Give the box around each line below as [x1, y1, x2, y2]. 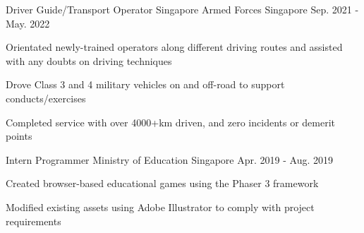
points [6, 129, 32, 143]
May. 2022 [6, 16, 50, 30]
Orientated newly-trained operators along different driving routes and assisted [6, 40, 343, 54]
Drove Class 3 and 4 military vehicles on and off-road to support [6, 77, 285, 92]
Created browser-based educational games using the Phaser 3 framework [6, 176, 319, 191]
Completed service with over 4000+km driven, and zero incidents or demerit [6, 114, 336, 129]
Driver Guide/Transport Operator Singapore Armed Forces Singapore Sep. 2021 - [6, 2, 359, 16]
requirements [6, 213, 61, 228]
